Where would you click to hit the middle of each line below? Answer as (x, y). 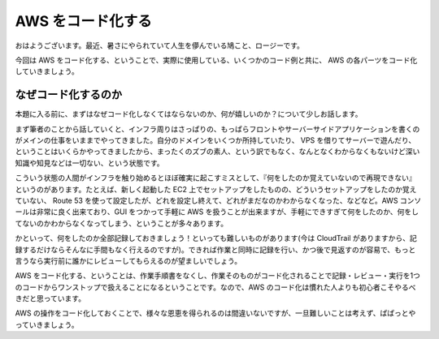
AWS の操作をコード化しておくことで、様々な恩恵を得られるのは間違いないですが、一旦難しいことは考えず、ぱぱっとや (215, 313)
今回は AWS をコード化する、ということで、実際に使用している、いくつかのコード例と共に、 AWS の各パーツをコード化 (216, 60)
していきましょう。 (47, 71)
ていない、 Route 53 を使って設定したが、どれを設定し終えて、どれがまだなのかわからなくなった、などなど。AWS (206, 200)
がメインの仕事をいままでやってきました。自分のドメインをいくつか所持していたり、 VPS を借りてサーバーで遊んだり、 (215, 140)
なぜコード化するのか (68, 94)
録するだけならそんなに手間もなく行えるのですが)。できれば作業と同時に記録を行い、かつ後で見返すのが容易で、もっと (215, 249)
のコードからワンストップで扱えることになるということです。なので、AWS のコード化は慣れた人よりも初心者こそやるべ (215, 287)
